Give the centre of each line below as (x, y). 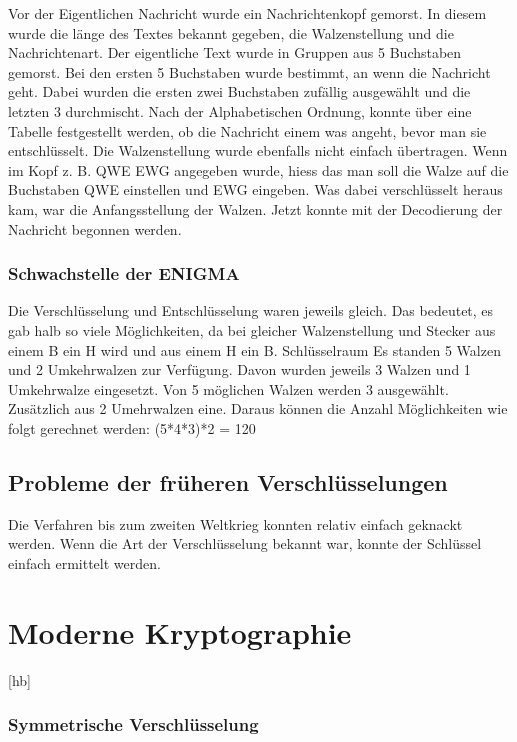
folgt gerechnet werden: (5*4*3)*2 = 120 (132, 427)
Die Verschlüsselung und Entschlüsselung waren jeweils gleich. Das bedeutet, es (251, 310)
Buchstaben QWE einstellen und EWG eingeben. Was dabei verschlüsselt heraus (255, 189)
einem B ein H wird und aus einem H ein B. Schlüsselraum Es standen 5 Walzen (254, 349)
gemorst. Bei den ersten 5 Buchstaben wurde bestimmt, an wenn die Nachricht (249, 71)
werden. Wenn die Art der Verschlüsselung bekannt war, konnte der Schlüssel (245, 543)
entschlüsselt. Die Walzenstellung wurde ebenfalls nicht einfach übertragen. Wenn (258, 150)
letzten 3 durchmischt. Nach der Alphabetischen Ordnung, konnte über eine (240, 110)
